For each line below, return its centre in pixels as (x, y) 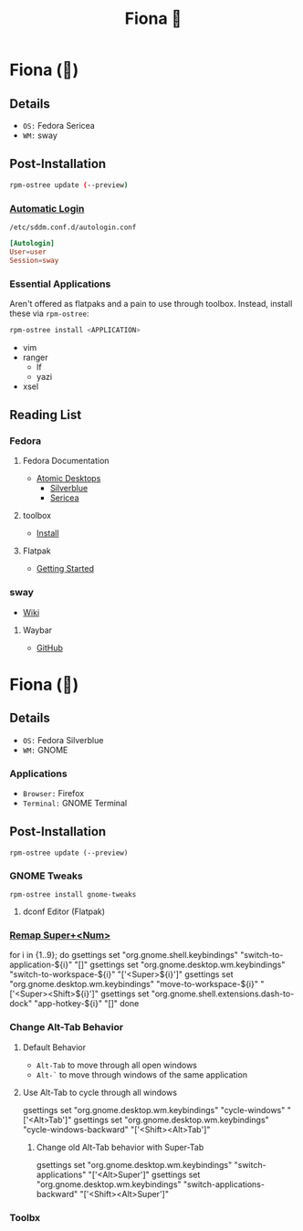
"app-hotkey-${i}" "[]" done (87, 1004)
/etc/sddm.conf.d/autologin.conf (73, 227)
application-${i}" (41, 965)
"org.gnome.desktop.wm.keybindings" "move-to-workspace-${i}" (134, 984)
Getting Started (65, 569)
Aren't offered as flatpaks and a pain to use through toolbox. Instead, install (151, 303)
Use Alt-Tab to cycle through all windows (100, 1092)
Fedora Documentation (66, 461)
